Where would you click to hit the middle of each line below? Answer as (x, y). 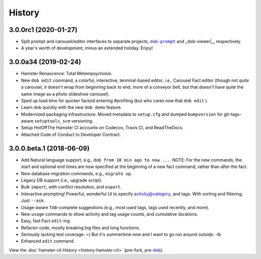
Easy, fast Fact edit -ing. (46, 221)
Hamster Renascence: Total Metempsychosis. (67, 74)
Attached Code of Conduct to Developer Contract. (71, 134)
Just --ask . (33, 200)
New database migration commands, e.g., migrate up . (77, 173)
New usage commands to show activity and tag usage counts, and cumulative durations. (109, 214)
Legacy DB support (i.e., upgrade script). (62, 180)
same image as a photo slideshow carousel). (65, 94)
